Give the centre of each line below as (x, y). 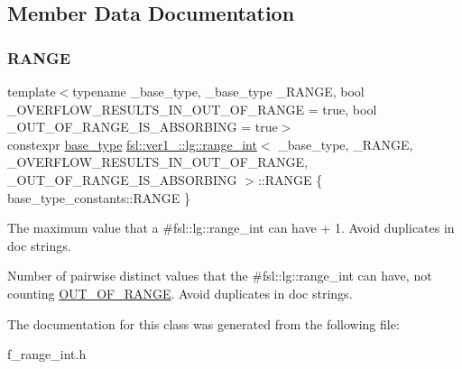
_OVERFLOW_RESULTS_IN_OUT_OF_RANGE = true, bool (192, 109)
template (32, 91)
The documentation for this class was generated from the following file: (203, 323)
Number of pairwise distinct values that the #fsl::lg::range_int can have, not (220, 276)
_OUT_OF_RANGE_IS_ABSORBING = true (143, 127)
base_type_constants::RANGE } (99, 197)
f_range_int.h (47, 354)
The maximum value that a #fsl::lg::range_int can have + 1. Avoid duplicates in (231, 228)
